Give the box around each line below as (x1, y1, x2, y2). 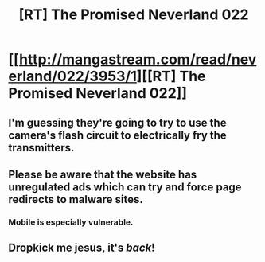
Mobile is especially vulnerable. (8, 217, 134, 228)
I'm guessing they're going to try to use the (8, 115, 227, 129)
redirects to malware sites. (8, 193, 143, 206)
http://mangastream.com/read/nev (18, 50, 257, 68)
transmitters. (8, 141, 75, 154)
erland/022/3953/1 (8, 68, 138, 85)
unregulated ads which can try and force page (8, 180, 242, 194)
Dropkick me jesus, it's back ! (8, 241, 155, 255)
